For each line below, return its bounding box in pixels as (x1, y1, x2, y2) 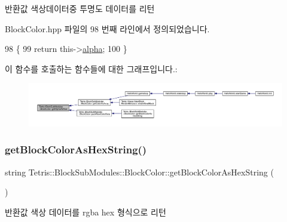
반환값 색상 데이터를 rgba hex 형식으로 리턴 (5, 205, 166, 218)
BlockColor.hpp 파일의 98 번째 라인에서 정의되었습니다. (5, 22, 210, 35)
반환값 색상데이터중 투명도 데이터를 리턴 (5, 2, 155, 14)
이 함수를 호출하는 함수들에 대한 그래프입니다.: (5, 62, 178, 75)
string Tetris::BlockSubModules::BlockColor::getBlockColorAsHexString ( (5, 165, 274, 178)
